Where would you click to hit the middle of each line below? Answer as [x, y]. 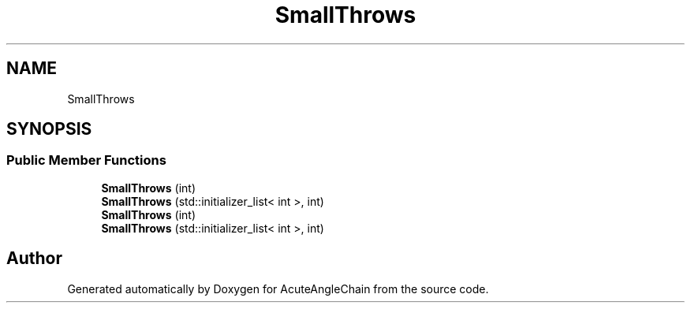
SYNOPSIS [49, 129]
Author [34, 259]
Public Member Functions [86, 160]
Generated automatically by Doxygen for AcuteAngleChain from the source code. [278, 289]
